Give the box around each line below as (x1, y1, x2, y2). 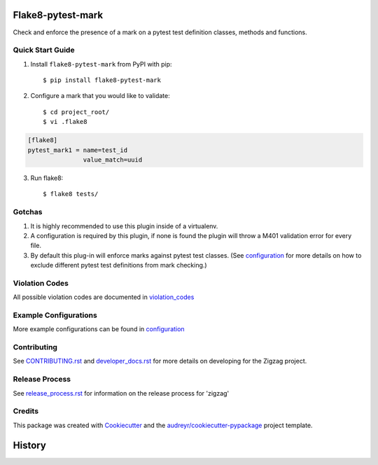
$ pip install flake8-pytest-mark (43, 76, 161, 84)
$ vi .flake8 (43, 118, 87, 126)
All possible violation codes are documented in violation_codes (13, 293, 195, 301)
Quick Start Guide (13, 46, 75, 55)
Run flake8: (30, 174, 64, 182)
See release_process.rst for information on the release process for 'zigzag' (13, 389, 230, 397)
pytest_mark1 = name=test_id (27, 146, 128, 154)
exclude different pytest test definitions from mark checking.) (30, 261, 207, 270)
